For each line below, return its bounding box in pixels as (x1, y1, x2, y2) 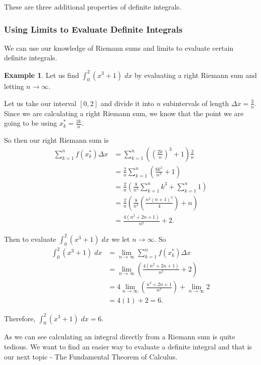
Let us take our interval (4, 98, 77, 108)
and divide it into (100, 98, 155, 108)
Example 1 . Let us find (4, 69, 79, 80)
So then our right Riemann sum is (4, 135, 109, 145)
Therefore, (4, 313, 36, 323)
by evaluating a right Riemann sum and (134, 69, 257, 80)
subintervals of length (163, 98, 229, 108)
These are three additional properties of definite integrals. (4, 2, 182, 12)
